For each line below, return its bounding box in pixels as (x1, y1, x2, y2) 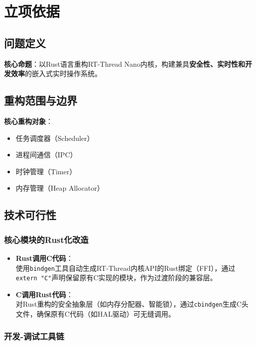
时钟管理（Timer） (15, 166, 77, 176)
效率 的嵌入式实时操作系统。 (10, 68, 102, 79)
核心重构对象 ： (4, 115, 53, 126)
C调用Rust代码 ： (15, 289, 73, 299)
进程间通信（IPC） (15, 149, 77, 160)
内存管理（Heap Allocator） (15, 183, 104, 193)
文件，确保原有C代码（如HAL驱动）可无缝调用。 (15, 309, 175, 319)
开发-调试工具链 (4, 330, 64, 342)
